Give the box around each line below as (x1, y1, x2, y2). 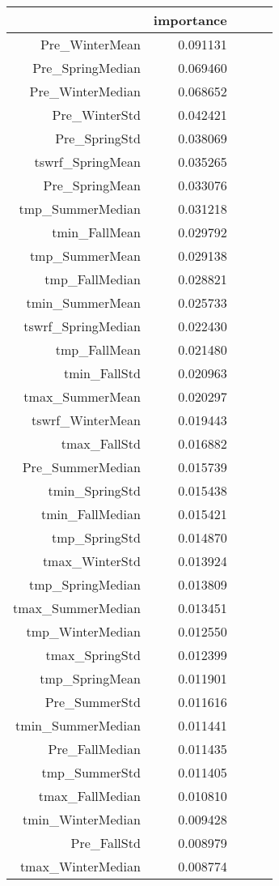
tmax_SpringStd (45, 645, 141, 664)
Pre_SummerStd (44, 692, 141, 711)
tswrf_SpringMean (34, 152, 141, 171)
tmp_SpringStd (51, 528, 141, 547)
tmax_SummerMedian (13, 598, 141, 617)
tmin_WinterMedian (22, 810, 141, 828)
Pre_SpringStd (55, 129, 141, 147)
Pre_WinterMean (40, 35, 141, 53)
